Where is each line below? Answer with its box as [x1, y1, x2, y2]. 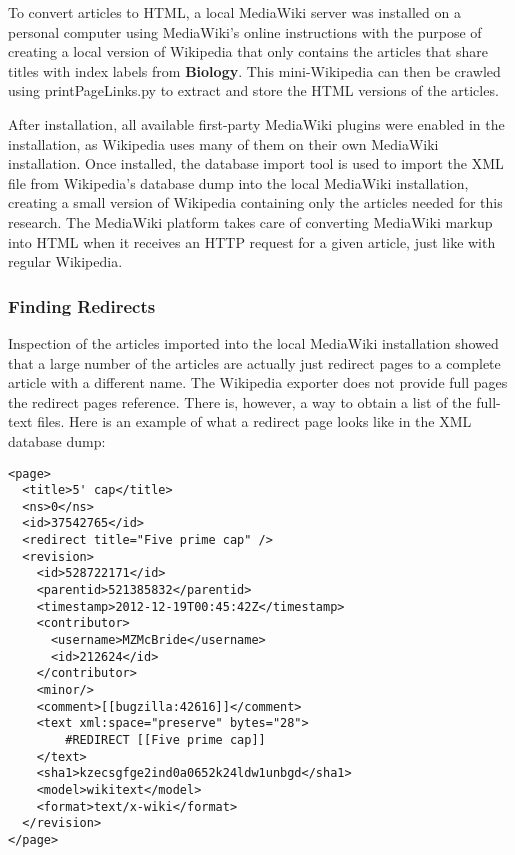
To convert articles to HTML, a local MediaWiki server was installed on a [8, 2, 461, 22]
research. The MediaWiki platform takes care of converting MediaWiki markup [8, 211, 493, 232]
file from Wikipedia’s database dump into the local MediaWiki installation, [8, 172, 469, 193]
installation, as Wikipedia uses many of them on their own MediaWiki [8, 133, 439, 154]
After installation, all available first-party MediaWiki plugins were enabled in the [8, 113, 505, 134]
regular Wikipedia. [8, 251, 123, 272]
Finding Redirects [8, 293, 156, 318]
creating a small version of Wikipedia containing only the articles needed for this [8, 192, 503, 213]
